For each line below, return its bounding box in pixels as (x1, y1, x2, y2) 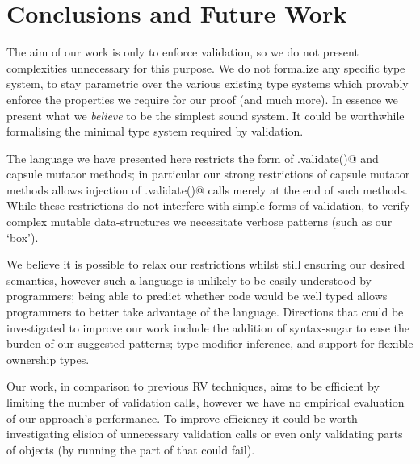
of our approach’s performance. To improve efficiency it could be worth (6, 409, 358, 426)
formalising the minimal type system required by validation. (6, 123, 304, 140)
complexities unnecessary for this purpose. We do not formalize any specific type (6, 59, 405, 76)
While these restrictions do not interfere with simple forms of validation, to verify (6, 197, 410, 214)
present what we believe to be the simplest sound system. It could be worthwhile (6, 107, 405, 123)
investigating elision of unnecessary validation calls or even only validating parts (6, 425, 403, 442)
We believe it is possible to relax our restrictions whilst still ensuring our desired (6, 256, 405, 273)
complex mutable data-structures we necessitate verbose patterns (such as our (6, 213, 393, 230)
